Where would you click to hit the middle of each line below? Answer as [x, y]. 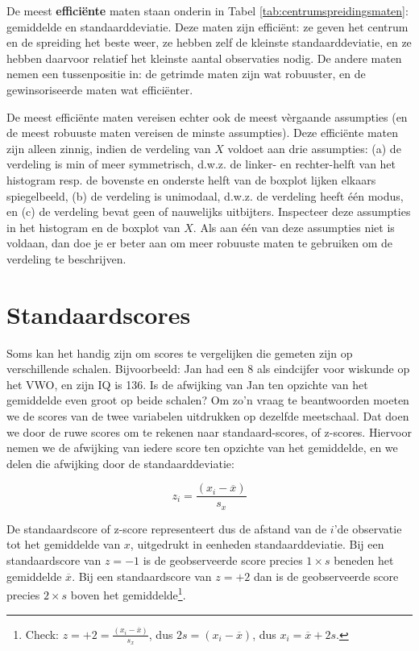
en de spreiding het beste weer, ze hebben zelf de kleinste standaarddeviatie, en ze [209, 42]
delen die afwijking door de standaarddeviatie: [120, 463]
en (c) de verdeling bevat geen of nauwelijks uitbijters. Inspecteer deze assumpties [209, 211]
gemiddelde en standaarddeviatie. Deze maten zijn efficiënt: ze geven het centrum [207, 26]
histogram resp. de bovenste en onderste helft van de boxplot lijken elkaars [191, 179]
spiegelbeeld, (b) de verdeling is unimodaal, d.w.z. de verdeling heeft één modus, [205, 195]
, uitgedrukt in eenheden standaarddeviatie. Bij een [257, 544]
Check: [42, 634]
